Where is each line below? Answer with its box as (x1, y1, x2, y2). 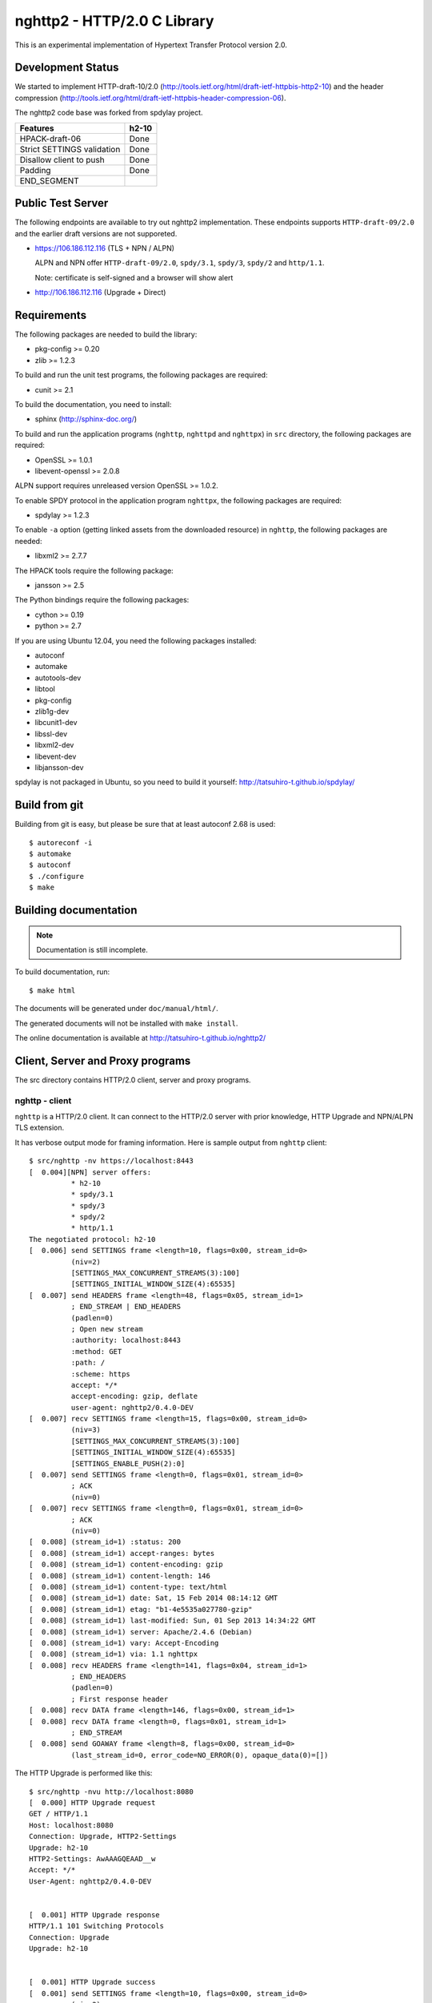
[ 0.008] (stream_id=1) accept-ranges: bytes (29, 1549, 215, 1558)
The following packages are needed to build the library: (14, 329, 198, 339)
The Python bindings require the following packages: (14, 595, 190, 605)
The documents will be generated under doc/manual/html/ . (14, 1004, 219, 1014)
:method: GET (70, 1347, 122, 1356)
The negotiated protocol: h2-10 (29, 1235, 156, 1243)
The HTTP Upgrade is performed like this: (14, 1768, 153, 1778)
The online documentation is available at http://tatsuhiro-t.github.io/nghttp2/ (14, 1033, 266, 1042)
